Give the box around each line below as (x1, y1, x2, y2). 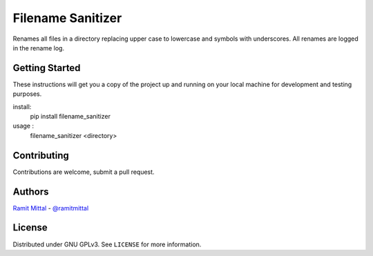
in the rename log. (12, 43, 65, 52)
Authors (12, 186, 49, 197)
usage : (12, 121, 35, 130)
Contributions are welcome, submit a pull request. (12, 168, 155, 176)
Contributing (12, 149, 69, 161)
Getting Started (12, 62, 81, 74)
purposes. (12, 90, 42, 98)
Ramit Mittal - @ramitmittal (12, 204, 89, 212)
